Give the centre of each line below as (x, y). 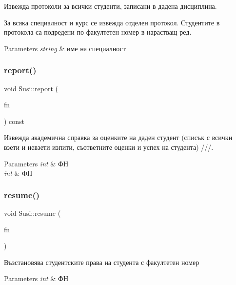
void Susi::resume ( (32, 213)
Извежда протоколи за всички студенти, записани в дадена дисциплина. (110, 6)
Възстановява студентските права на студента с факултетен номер (102, 262)
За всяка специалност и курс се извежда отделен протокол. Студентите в (112, 22)
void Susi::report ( (31, 88)
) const (14, 121)
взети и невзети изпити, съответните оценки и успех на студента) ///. (109, 147)
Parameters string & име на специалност (65, 48)
